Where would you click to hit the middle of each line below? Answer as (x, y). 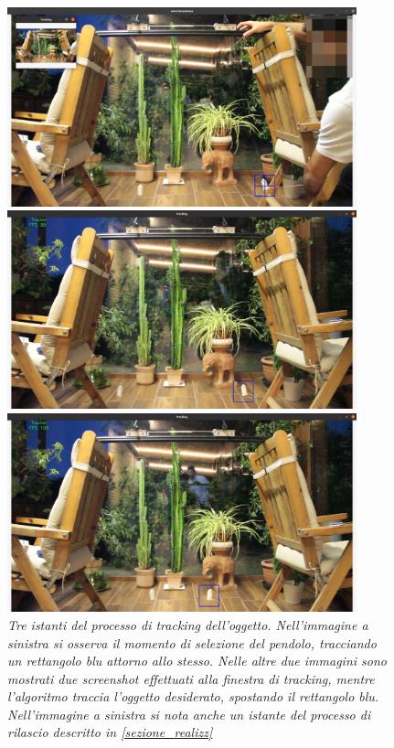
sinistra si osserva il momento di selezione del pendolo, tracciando (192, 642)
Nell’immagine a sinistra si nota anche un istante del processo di (189, 714)
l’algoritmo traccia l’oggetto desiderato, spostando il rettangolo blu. (193, 696)
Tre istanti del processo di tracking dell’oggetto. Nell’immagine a (188, 624)
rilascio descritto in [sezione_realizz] (110, 732)
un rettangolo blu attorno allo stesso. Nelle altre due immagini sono (197, 661)
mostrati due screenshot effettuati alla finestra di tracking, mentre (191, 678)
